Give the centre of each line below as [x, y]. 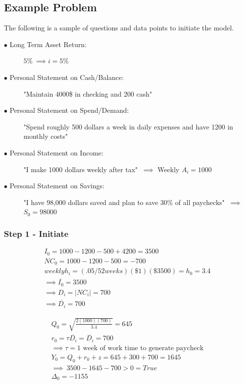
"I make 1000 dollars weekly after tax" [81, 169]
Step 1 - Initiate [36, 233]
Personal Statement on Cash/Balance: [67, 77]
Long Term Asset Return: [48, 44]
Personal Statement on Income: [56, 152]
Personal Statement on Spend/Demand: [69, 110]
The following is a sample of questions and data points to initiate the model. [119, 28]
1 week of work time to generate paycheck [140, 348]
